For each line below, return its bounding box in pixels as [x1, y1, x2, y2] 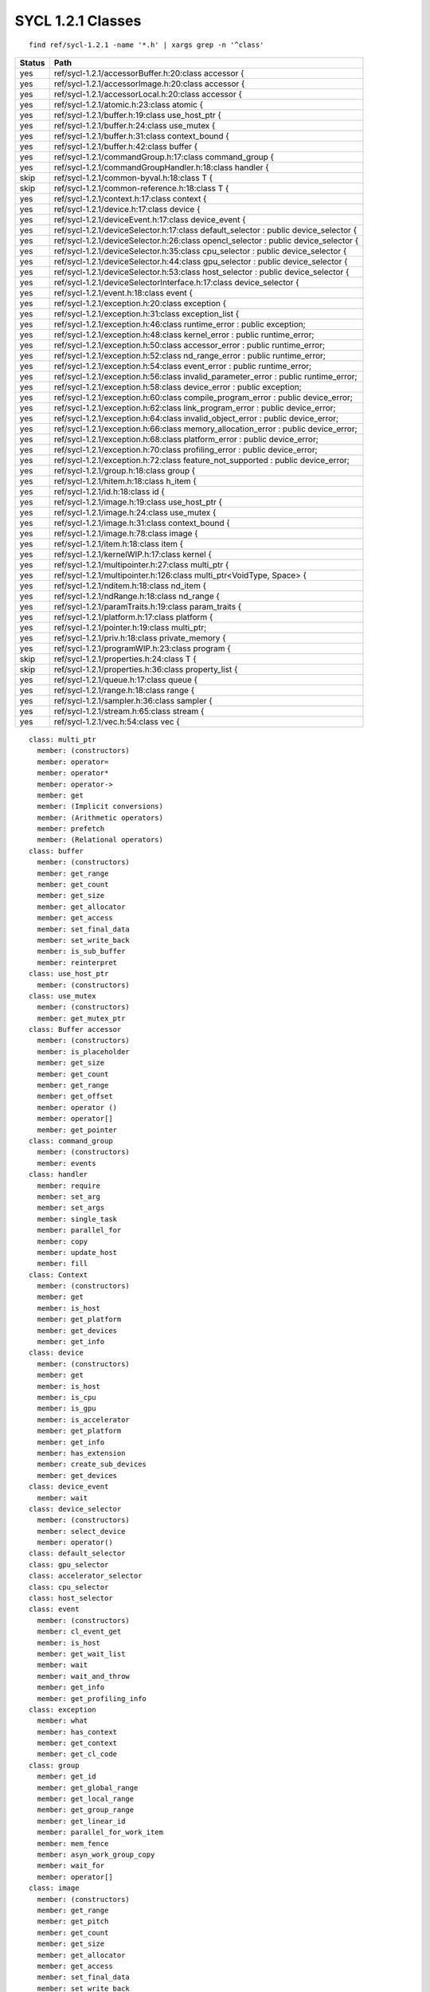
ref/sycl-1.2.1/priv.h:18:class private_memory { [53, 632, 226, 643]
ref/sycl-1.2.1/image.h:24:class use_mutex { [53, 507, 217, 518]
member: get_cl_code [37, 1750, 118, 1759]
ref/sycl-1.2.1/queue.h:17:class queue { [53, 674, 198, 685]
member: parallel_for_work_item [37, 1828, 163, 1837]
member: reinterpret [37, 958, 118, 967]
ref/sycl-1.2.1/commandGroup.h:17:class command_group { [53, 151, 275, 163]
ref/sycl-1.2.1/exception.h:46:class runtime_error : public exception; [53, 319, 306, 330]
